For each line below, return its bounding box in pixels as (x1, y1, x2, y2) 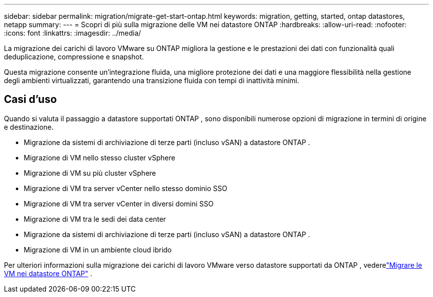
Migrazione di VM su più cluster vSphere (24, 168, 156, 177)
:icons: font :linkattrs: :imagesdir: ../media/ (4, 29, 141, 37)
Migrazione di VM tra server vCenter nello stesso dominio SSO (24, 184, 227, 193)
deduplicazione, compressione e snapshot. (4, 52, 144, 61)
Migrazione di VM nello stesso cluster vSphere (24, 153, 175, 162)
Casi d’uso (4, 93, 57, 106)
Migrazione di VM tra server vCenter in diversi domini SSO (24, 199, 214, 208)
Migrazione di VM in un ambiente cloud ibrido (24, 245, 172, 254)
